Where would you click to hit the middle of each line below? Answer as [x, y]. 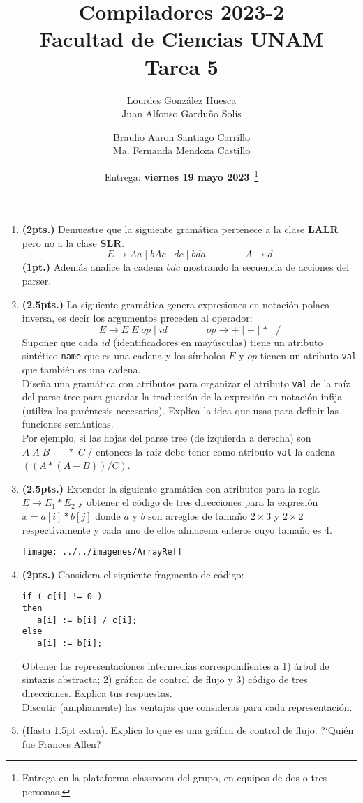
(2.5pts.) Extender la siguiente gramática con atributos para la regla [171, 488]
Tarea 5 [181, 66]
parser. [37, 280]
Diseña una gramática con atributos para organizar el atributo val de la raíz [186, 383]
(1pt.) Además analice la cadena [92, 267]
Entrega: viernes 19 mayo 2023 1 [181, 175]
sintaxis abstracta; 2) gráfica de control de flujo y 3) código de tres [165, 679]
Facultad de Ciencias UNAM [181, 39]
